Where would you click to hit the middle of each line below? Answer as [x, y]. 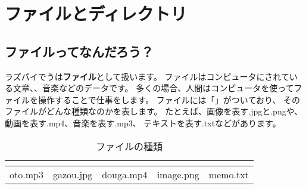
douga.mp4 [125, 174]
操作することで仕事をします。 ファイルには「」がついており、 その [169, 99]
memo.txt [229, 174]
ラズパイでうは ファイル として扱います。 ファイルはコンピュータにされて [147, 76]
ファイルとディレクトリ [96, 13]
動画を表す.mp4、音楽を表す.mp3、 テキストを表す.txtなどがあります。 [143, 123]
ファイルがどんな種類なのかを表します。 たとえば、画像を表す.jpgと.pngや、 [154, 111]
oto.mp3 [26, 174]
